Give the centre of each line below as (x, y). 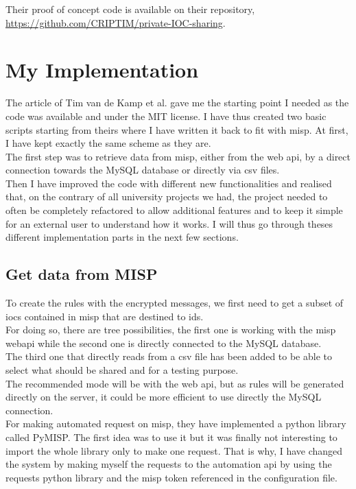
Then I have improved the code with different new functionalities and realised (169, 183)
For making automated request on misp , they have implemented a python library (176, 424)
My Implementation (102, 70)
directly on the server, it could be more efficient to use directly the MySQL (164, 397)
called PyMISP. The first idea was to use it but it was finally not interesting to (171, 437)
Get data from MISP (82, 274)
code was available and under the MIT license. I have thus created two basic (166, 116)
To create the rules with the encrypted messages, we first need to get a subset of (175, 303)
